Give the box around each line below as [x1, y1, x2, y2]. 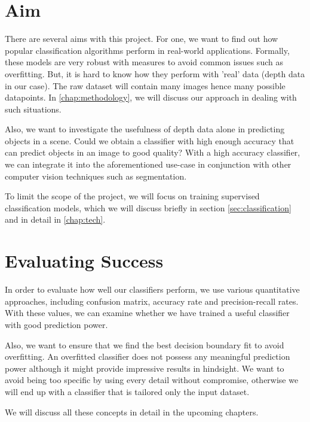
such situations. [5, 102, 62, 115]
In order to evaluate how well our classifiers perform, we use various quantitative [5, 283, 300, 296]
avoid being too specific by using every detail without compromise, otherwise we [5, 374, 299, 386]
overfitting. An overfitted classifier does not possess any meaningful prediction [5, 350, 290, 363]
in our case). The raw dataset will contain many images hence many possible [5, 79, 286, 92]
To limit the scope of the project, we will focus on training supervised [5, 190, 260, 202]
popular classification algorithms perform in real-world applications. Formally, [5, 44, 290, 56]
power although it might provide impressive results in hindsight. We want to [5, 362, 284, 374]
